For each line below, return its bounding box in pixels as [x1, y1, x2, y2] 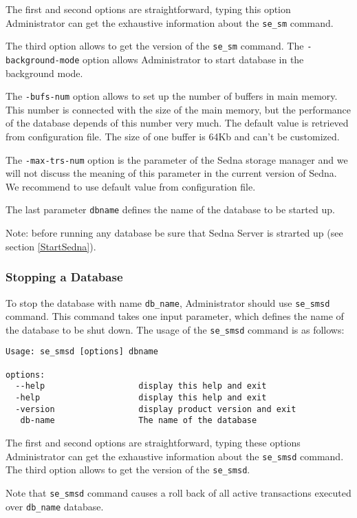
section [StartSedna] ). [6, 239, 96, 253]
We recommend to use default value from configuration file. [6, 179, 256, 193]
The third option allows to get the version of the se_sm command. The [6, 39, 304, 53]
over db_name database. [6, 499, 104, 513]
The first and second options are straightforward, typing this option [6, 2, 291, 16]
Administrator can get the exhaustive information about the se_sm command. [6, 15, 334, 30]
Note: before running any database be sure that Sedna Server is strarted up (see [6, 226, 343, 240]
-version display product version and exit [15, 404, 296, 414]
